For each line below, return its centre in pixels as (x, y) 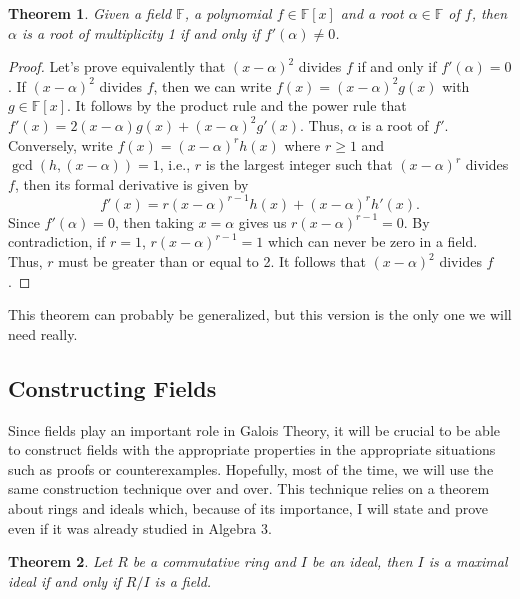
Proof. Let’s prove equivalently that (117, 66)
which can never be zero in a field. (372, 241)
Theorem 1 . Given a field (90, 13)
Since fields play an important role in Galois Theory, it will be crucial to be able (254, 429)
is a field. (183, 580)
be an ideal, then (362, 561)
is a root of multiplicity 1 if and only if (140, 32)
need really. (43, 333)
